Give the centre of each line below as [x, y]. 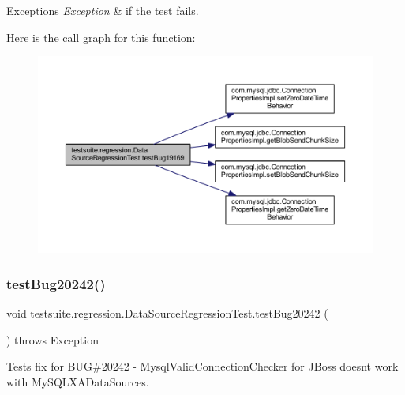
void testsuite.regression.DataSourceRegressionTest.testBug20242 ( [167, 312]
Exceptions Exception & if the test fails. [103, 10]
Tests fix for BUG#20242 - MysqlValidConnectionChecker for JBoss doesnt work [202, 366]
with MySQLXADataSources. [78, 381]
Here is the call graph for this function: [101, 37]
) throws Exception [52, 339]
